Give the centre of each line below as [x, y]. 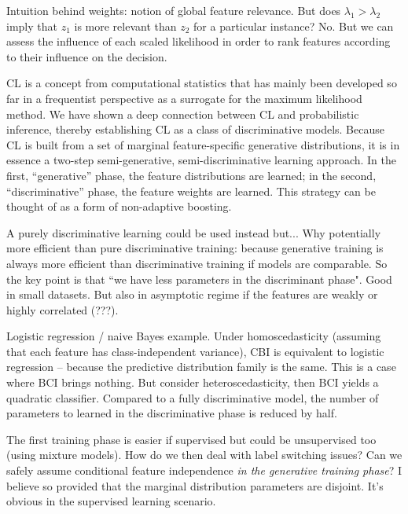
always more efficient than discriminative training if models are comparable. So [197, 263]
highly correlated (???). [62, 309]
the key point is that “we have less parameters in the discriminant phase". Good [199, 279]
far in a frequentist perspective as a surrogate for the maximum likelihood [184, 98]
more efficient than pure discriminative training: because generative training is [195, 248]
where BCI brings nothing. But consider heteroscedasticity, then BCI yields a [193, 382]
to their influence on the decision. [87, 56]
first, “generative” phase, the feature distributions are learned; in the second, [191, 175]
